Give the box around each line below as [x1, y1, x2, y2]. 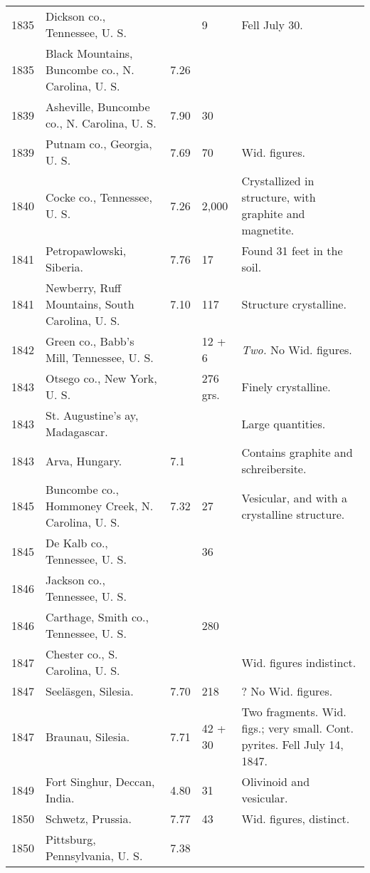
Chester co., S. [46, 646, 118, 662]
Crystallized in [241, 172, 314, 189]
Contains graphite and [241, 444, 353, 460]
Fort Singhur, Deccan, [46, 773, 155, 790]
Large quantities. [241, 415, 326, 432]
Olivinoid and [241, 773, 310, 790]
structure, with [241, 189, 316, 205]
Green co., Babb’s [46, 333, 134, 349]
